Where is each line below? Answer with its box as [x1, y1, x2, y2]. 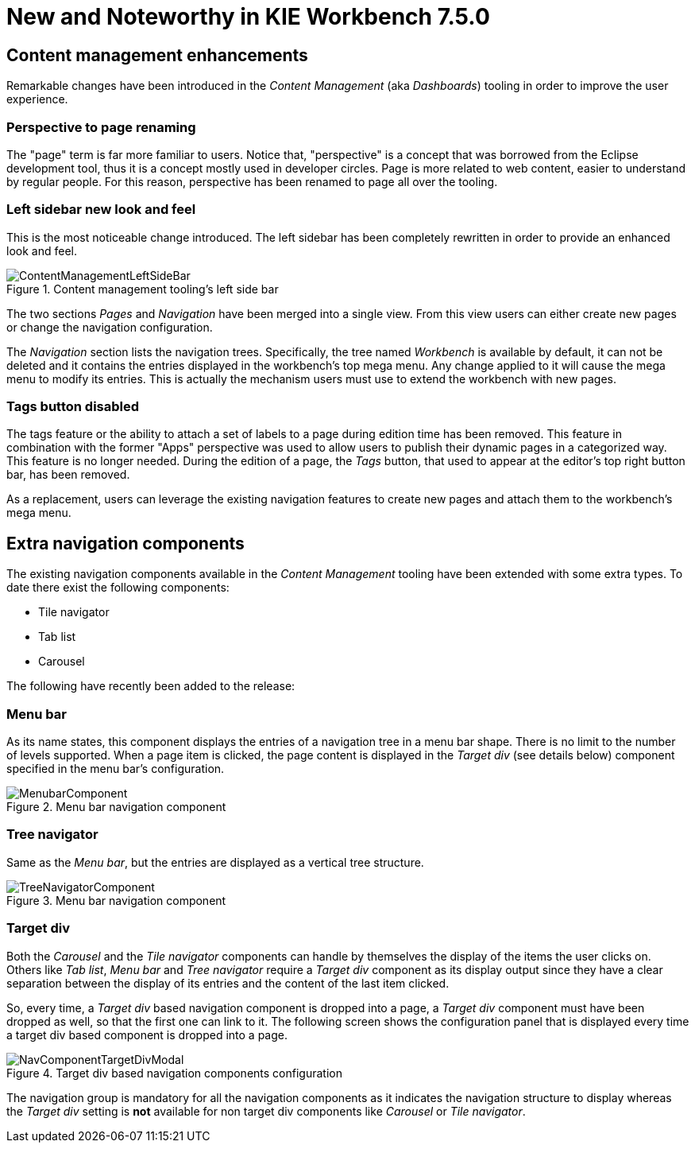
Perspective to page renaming [6, 118, 196, 135]
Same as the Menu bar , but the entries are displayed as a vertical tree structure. [6, 855, 424, 869]
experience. [6, 92, 68, 107]
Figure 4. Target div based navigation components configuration [6, 1066, 342, 1080]
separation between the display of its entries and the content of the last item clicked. [6, 976, 450, 990]
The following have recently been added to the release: [6, 679, 295, 693]
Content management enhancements [6, 45, 308, 65]
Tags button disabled [6, 398, 140, 415]
